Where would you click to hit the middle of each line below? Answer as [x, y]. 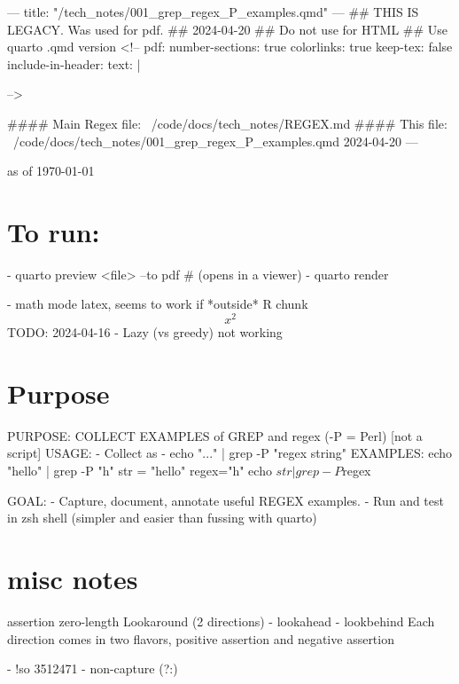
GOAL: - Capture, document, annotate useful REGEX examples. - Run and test [226, 500]
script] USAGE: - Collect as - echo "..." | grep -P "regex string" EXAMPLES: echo [230, 453]
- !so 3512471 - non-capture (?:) [93, 668]
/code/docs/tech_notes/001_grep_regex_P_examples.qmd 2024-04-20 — [215, 141]
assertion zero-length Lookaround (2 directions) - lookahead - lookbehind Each [221, 621]
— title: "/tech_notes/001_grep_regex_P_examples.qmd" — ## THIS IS [213, 12]
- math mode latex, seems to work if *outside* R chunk [158, 304]
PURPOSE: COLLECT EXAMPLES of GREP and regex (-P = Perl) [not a [215, 435]
